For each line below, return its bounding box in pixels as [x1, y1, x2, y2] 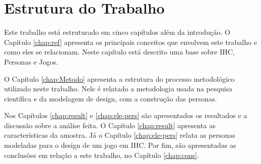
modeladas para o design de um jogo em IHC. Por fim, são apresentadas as [4, 140, 236, 150]
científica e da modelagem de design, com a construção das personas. [4, 93, 217, 103]
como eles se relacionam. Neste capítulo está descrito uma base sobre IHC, [4, 46, 235, 57]
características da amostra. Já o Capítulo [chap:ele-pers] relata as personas [4, 130, 236, 140]
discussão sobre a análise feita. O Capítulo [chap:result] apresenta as [4, 120, 216, 130]
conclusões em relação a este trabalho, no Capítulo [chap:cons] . [4, 149, 199, 160]
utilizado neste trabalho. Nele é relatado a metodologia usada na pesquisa [4, 83, 233, 94]
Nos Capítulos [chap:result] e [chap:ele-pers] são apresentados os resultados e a [4, 110, 247, 121]
